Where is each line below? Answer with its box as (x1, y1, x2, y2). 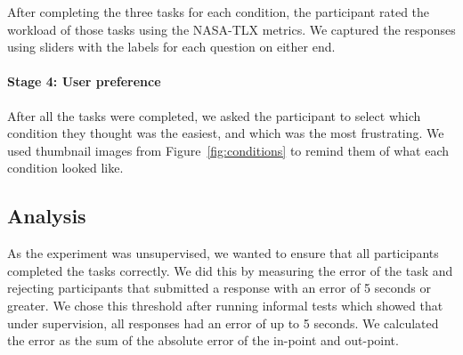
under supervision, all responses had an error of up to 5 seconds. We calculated (7, 313, 439, 332)
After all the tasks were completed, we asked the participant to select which (7, 106, 421, 125)
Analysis (7, 202, 86, 230)
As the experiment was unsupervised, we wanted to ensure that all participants (7, 244, 439, 262)
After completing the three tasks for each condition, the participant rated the (7, 3, 430, 20)
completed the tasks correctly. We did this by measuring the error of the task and (7, 261, 453, 279)
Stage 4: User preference (7, 72, 161, 91)
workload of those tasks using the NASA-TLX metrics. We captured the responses (7, 20, 456, 38)
